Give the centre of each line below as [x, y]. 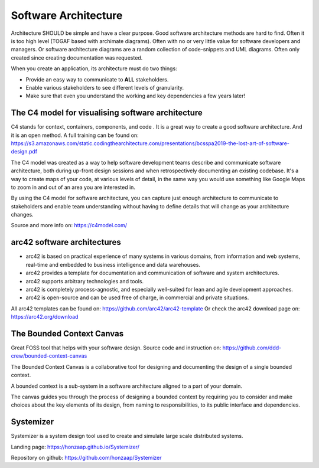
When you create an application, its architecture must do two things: [94, 68]
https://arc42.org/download [45, 317]
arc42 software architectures [66, 242]
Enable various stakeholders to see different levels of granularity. [105, 87]
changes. [22, 215]
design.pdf [24, 152]
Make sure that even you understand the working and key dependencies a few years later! [135, 96]
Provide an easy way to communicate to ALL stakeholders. [97, 79]
